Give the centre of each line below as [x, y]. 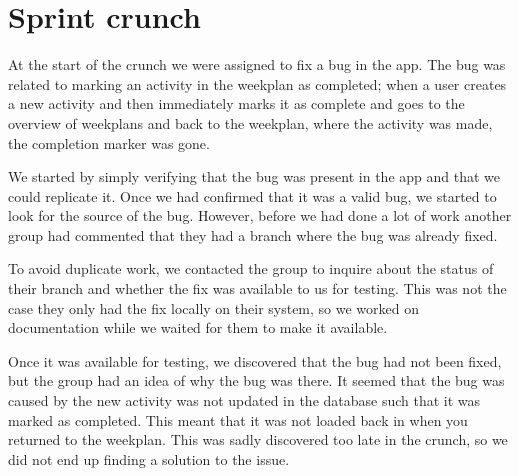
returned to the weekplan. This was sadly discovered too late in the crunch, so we [258, 439]
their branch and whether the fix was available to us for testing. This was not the [257, 288]
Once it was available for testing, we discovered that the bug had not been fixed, [255, 360]
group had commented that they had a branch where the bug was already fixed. [253, 234]
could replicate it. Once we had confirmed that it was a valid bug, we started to [252, 195]
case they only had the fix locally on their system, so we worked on [214, 307]
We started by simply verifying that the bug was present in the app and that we [254, 176]
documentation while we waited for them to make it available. [198, 327]
